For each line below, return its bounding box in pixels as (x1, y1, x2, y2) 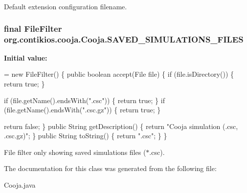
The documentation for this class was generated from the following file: (4, 163, 217, 173)
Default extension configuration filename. (4, 1, 127, 11)
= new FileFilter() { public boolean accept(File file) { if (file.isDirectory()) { (4, 69, 234, 79)
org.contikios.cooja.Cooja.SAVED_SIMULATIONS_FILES (4, 33, 244, 45)
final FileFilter (4, 22, 62, 34)
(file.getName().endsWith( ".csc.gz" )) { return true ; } (4, 105, 161, 115)
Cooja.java (4, 180, 36, 190)
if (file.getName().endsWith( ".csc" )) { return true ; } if (4, 95, 165, 105)
